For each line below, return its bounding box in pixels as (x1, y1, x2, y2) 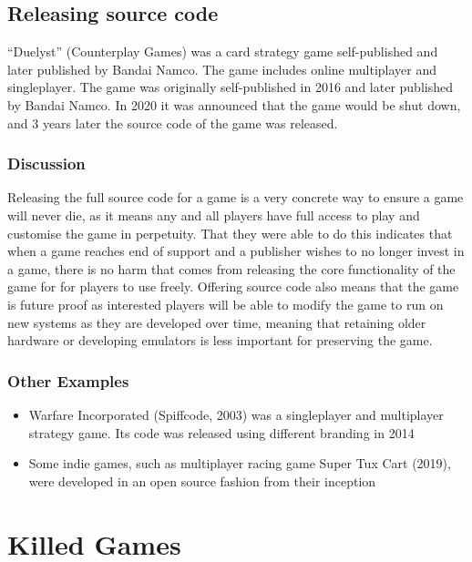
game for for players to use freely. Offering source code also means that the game (7, 277, 459, 296)
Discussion (7, 152, 86, 175)
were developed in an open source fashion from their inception (28, 471, 376, 490)
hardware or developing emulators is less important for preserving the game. (7, 331, 433, 350)
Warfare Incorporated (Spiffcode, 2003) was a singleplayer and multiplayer (28, 404, 444, 424)
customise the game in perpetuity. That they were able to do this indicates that (7, 223, 453, 242)
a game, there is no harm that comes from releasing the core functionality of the (7, 259, 456, 278)
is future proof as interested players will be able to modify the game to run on (7, 294, 444, 313)
